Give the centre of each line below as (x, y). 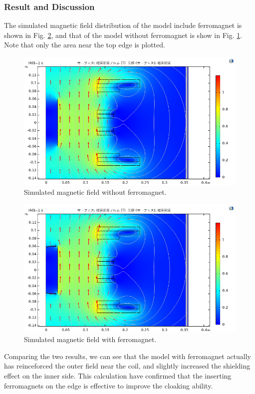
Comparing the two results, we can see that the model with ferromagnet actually (128, 356)
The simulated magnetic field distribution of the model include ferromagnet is (123, 25)
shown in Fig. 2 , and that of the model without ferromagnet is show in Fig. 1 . (123, 35)
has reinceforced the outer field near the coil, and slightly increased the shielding (127, 366)
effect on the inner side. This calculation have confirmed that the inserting (118, 376)
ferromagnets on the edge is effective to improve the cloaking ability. (109, 385)
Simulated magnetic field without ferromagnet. (95, 192)
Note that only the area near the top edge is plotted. (85, 45)
